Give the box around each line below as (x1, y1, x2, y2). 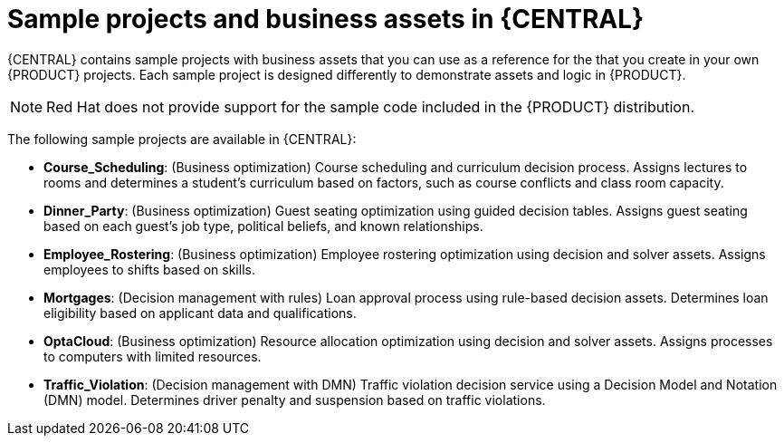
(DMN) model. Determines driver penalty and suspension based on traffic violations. (43, 391, 546, 408)
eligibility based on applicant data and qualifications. (43, 304, 357, 321)
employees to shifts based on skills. (43, 261, 255, 277)
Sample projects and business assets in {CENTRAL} (7, 4, 645, 34)
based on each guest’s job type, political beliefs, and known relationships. (43, 217, 483, 234)
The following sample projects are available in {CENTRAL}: (7, 130, 357, 147)
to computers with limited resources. (43, 348, 262, 364)
